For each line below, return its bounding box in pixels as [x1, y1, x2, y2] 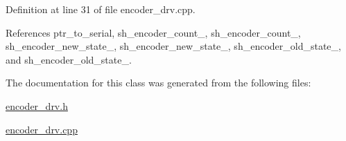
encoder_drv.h [6, 98, 68, 113]
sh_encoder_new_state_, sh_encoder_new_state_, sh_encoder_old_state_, [6, 39, 341, 53]
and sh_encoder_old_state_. [6, 52, 132, 66]
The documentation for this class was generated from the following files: [6, 75, 311, 90]
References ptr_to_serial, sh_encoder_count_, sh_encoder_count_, [6, 25, 301, 39]
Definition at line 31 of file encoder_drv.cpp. [6, 2, 196, 16]
